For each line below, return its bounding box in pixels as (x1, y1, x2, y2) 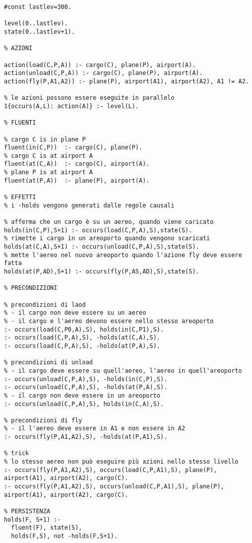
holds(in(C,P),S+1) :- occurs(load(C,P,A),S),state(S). (4, 226, 192, 234)
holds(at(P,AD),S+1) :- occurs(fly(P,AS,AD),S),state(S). (4, 268, 199, 275)
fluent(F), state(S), (11, 524, 82, 532)
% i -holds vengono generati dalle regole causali (4, 202, 175, 209)
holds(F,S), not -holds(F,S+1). (11, 533, 118, 540)
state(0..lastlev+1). (4, 28, 75, 35)
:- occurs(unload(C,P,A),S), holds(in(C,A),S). (4, 400, 164, 407)
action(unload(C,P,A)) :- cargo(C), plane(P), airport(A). (4, 69, 203, 77)
